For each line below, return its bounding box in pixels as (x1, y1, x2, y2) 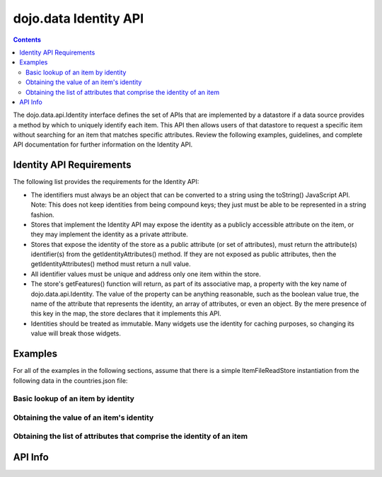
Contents (13, 35, 42, 44)
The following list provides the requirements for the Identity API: (13, 178, 199, 186)
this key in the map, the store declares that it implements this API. (30, 309, 222, 318)
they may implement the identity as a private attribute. (30, 230, 189, 238)
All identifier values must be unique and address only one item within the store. (30, 270, 261, 278)
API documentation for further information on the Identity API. (13, 140, 193, 149)
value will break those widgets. (30, 329, 122, 338)
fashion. (30, 210, 54, 219)
